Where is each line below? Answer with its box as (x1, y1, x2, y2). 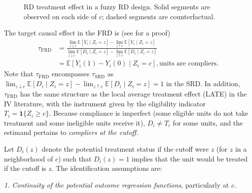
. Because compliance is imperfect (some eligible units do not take (49, 108, 249, 118)
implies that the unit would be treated (132, 153, 248, 163)
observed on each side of (24, 11, 97, 21)
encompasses (51, 68, 90, 79)
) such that (58, 153, 92, 163)
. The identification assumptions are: (51, 163, 162, 173)
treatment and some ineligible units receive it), (4, 117, 145, 128)
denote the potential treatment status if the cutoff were (41, 143, 209, 154)
